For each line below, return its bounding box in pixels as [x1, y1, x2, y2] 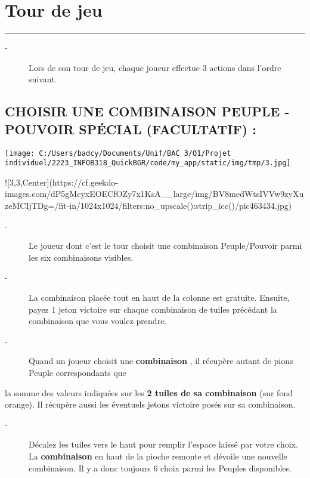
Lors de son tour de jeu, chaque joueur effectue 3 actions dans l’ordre [29, 61, 281, 73]
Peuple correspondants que [29, 366, 126, 378]
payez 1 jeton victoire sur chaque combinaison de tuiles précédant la [29, 303, 277, 315]
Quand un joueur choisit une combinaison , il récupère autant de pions [29, 354, 293, 367]
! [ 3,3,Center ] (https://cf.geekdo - [5, 175, 118, 188]
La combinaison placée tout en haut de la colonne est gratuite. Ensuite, [29, 291, 290, 303]
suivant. [29, 73, 57, 85]
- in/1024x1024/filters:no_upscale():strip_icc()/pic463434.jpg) [66, 199, 292, 211]
